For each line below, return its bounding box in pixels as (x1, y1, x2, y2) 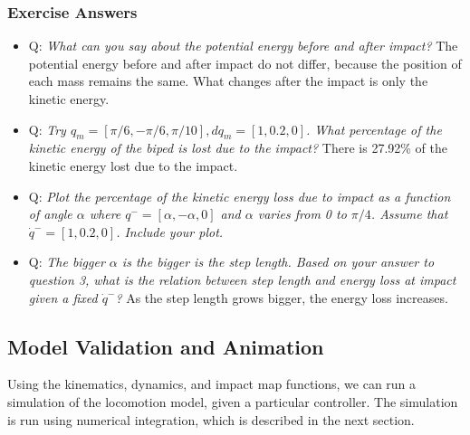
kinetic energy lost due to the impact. (28, 156, 238, 175)
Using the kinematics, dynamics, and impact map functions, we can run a (7, 374, 417, 393)
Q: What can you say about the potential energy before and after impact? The (28, 36, 458, 55)
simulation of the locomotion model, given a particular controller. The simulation (7, 392, 458, 411)
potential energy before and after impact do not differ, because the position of (28, 53, 462, 72)
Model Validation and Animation (7, 332, 324, 360)
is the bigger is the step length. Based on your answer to (121, 252, 435, 271)
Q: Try (28, 119, 66, 138)
